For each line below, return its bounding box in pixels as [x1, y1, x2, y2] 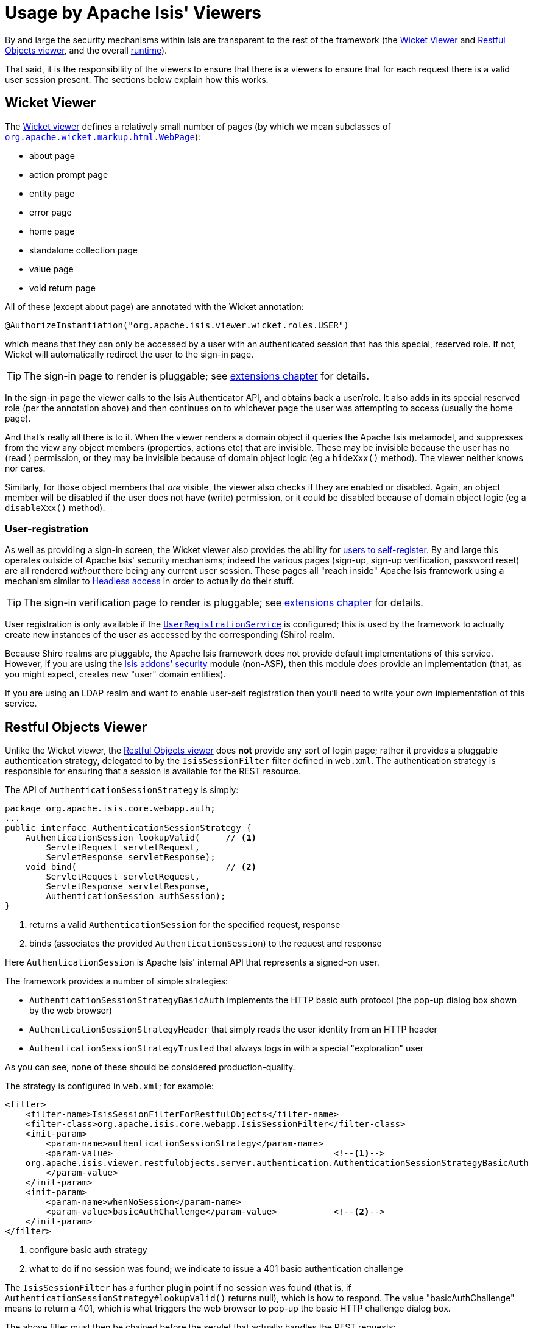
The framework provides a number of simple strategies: [5, 976, 228, 987]
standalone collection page [29, 244, 138, 255]
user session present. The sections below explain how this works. [5, 74, 269, 85]
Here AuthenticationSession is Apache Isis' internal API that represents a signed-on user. [5, 957, 379, 968]
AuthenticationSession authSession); [46, 891, 226, 902]
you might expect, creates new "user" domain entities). [5, 669, 226, 680]
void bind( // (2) [25, 862, 257, 872]
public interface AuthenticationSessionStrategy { [5, 823, 252, 833]
